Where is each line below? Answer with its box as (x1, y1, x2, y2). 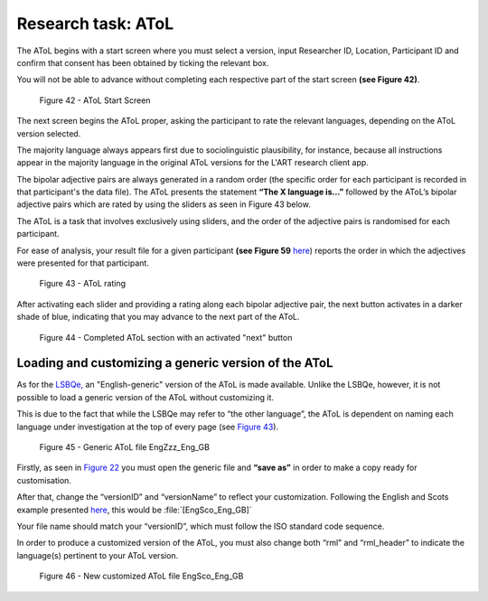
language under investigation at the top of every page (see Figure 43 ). (16, 421, 279, 432)
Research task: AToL (16, 14, 174, 33)
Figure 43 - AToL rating (39, 278, 127, 289)
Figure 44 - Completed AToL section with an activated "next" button (39, 332, 293, 343)
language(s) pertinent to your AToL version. (16, 549, 179, 560)
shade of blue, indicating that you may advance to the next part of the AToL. (16, 312, 300, 323)
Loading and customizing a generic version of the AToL (16, 355, 333, 371)
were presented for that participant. (16, 258, 149, 268)
